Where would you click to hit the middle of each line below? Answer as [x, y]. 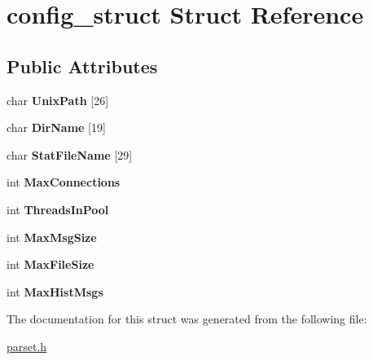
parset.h [27, 346]
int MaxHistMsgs [55, 291]
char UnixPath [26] [58, 100]
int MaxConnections [64, 182]
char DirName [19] [56, 127]
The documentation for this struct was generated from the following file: [187, 319]
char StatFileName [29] [70, 154]
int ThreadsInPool [58, 209]
